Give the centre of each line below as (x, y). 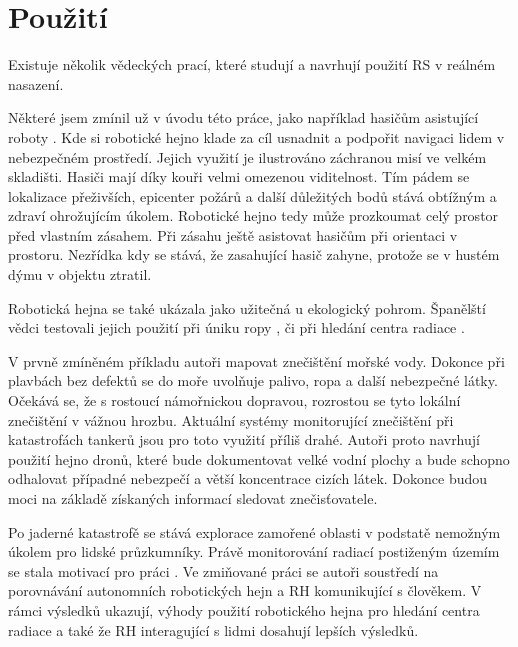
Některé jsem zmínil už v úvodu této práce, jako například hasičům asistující (243, 117)
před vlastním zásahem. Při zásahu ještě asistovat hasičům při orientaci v (233, 234)
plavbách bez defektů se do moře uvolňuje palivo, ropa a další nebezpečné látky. (253, 380)
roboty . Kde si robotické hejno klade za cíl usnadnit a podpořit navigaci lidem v (256, 136)
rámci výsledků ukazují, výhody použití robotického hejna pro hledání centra (244, 609)
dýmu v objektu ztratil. (80, 274)
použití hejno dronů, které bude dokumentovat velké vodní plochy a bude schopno (259, 458)
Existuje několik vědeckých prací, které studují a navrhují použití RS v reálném (252, 64)
